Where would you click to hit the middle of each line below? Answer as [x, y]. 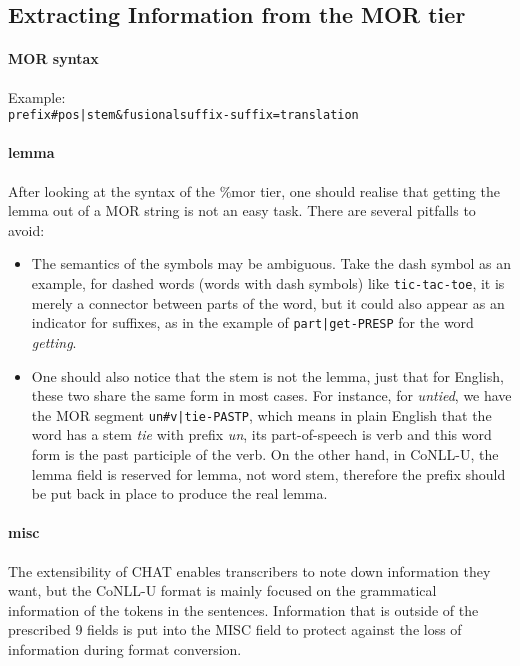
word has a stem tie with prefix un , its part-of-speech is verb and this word [261, 434]
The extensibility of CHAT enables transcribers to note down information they [249, 570]
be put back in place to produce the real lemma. [179, 493]
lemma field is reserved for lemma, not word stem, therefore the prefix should [268, 473]
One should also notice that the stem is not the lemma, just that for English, [267, 375]
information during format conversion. [125, 648]
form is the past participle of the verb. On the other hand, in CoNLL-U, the [265, 453]
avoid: [26, 229]
